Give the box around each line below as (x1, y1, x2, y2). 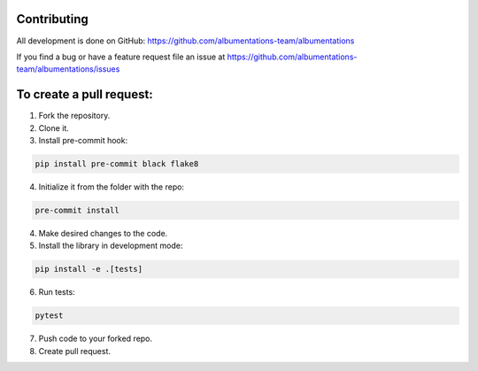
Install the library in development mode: (38, 240, 183, 251)
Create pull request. (38, 345, 111, 356)
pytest (35, 311, 64, 321)
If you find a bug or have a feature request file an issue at (16, 51, 226, 62)
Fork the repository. (38, 111, 111, 121)
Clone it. (38, 122, 70, 133)
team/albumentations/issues (16, 64, 120, 74)
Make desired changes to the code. (38, 228, 168, 238)
